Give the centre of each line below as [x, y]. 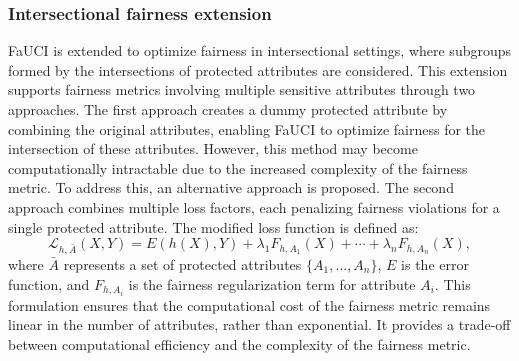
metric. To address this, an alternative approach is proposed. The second [231, 187]
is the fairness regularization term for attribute [272, 283]
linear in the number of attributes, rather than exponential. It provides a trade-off [259, 324]
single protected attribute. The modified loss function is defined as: [213, 226]
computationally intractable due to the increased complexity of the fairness [238, 167]
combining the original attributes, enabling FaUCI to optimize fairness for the [247, 128]
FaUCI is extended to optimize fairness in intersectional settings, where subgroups [260, 50]
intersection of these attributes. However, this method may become [213, 148]
